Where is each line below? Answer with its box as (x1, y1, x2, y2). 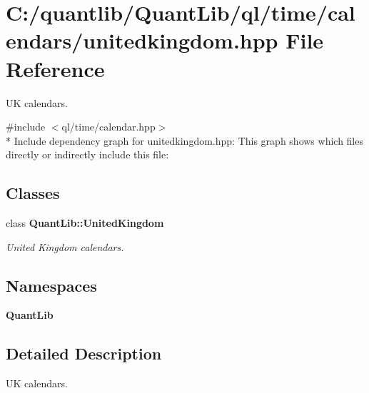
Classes (6, 182, 60, 204)
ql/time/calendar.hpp (61, 119, 156, 134)
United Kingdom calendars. (6, 239, 124, 254)
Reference (6, 53, 105, 83)
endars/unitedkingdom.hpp (6, 26, 278, 55)
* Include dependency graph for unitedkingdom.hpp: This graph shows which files (6, 133, 363, 148)
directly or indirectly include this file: (6, 147, 169, 162)
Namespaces (6, 274, 97, 296)
